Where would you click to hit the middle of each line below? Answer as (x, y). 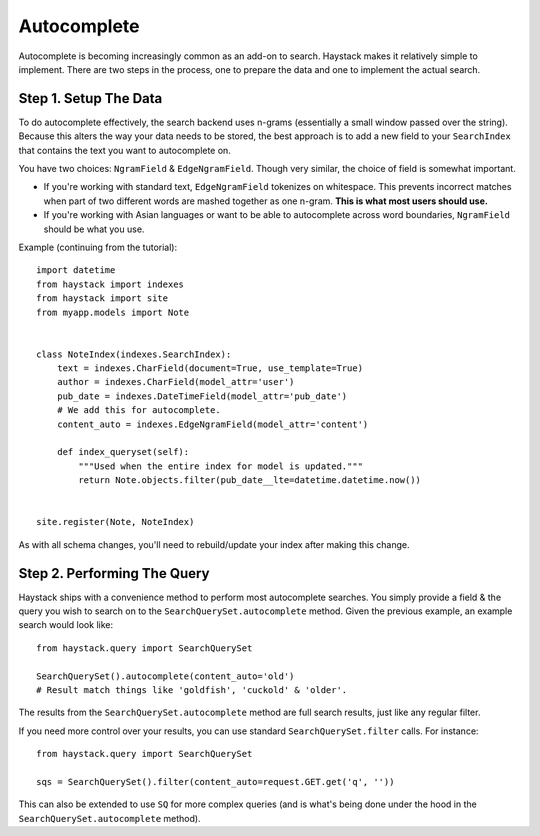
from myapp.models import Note (113, 312)
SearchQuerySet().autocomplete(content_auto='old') (165, 676)
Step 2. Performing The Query (114, 573)
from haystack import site (102, 298)
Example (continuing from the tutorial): (98, 247)
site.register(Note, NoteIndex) (115, 522)
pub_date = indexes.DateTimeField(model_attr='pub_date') (202, 396)
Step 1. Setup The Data (90, 98)
